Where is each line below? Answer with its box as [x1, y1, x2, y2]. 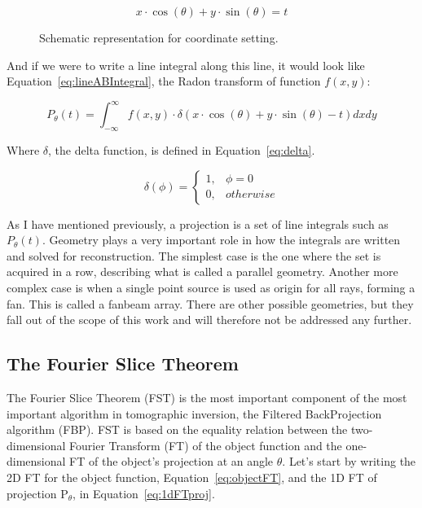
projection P [7, 484, 68, 501]
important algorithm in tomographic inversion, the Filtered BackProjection [7, 405, 382, 422]
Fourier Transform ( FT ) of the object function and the [69, 436, 342, 453]
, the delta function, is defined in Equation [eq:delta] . [47, 142, 315, 159]
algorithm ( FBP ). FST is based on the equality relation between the [7, 421, 348, 438]
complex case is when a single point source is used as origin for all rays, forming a [7, 279, 415, 296]
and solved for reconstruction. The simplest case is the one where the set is [7, 247, 381, 264]
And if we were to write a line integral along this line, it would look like [7, 56, 365, 73]
